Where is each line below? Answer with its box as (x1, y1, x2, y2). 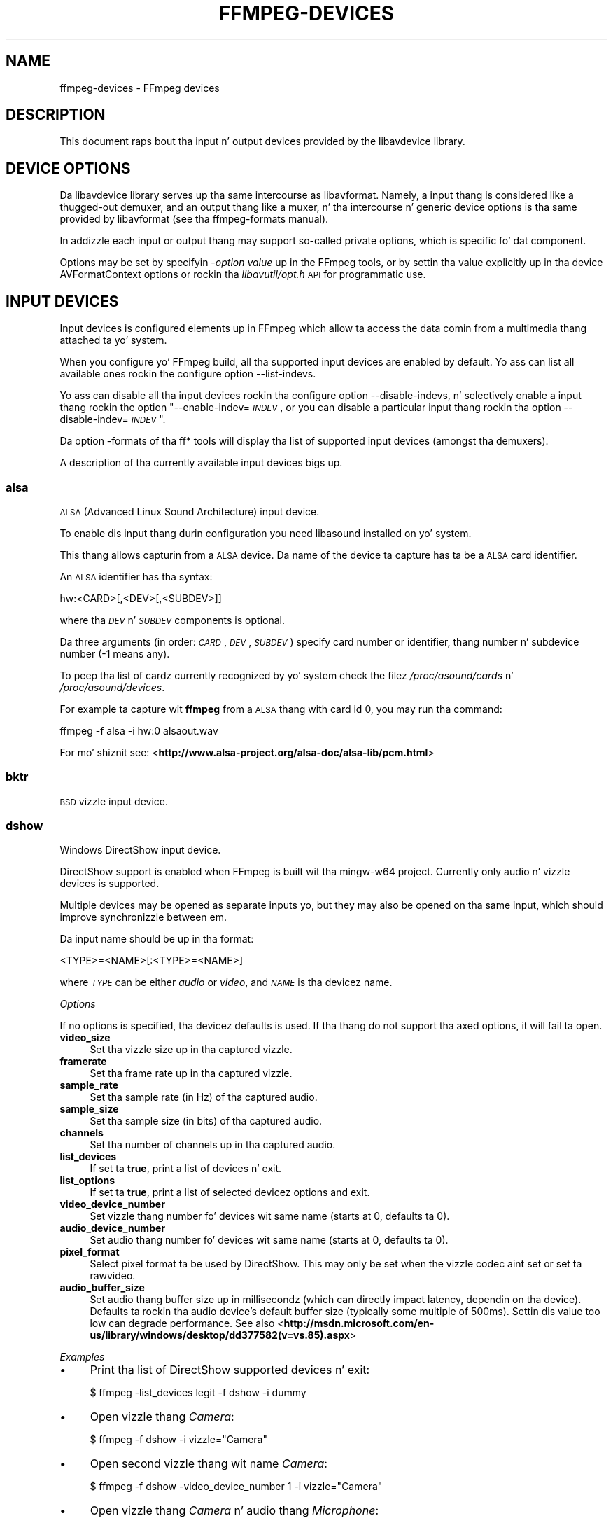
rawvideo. (90, 1270, 136, 1282)
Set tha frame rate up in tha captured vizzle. (90, 1067, 293, 1080)
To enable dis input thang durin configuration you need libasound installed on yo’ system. (59, 527, 472, 539)
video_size (59, 1031, 111, 1044)
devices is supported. (59, 877, 160, 890)
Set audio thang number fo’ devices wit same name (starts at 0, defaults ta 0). (90, 1234, 449, 1246)
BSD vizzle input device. (59, 795, 169, 807)
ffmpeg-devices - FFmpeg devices (59, 81, 220, 94)
